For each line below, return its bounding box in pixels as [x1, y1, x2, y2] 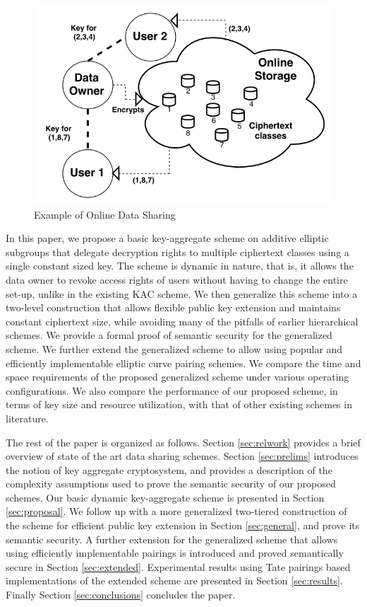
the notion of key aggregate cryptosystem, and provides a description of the [6, 462, 332, 477]
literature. [6, 410, 49, 425]
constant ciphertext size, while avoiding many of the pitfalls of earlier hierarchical [6, 313, 359, 328]
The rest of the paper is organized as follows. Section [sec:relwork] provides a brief [6, 434, 361, 449]
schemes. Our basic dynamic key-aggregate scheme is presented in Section [6, 490, 325, 504]
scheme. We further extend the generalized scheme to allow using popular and [6, 341, 343, 356]
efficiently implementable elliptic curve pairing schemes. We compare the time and [6, 355, 361, 370]
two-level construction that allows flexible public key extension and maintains [6, 300, 341, 315]
